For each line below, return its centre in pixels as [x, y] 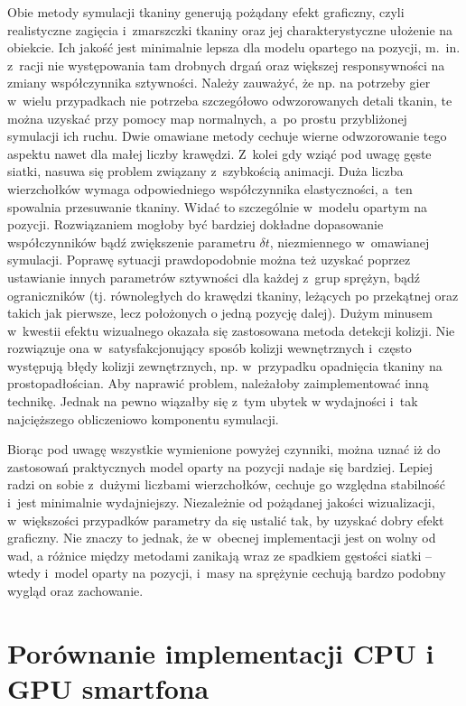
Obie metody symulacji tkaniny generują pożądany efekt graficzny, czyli [206, 12]
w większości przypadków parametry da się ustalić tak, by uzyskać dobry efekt [226, 520]
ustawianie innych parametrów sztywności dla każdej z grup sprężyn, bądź [214, 277]
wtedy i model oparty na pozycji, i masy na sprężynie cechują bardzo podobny [227, 573]
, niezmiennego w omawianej [349, 242]
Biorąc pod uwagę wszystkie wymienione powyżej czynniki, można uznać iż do [224, 449]
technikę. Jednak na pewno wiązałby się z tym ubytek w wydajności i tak [213, 401]
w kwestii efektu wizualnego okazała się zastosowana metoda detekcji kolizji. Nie [231, 330]
